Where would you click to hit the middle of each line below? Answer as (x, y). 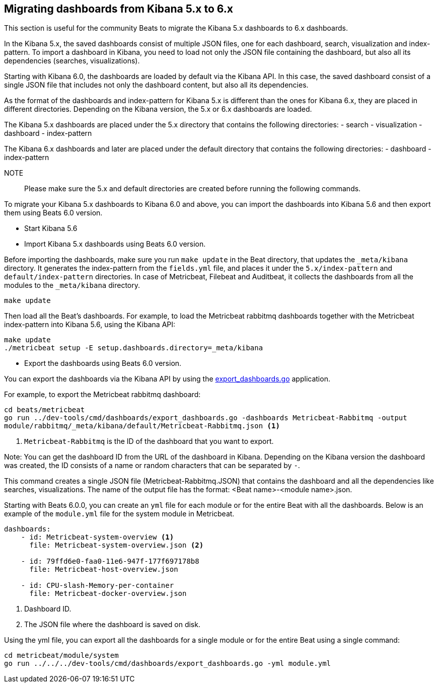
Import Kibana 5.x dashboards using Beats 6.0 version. (115, 244)
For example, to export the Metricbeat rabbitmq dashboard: (102, 395)
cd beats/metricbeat (45, 410)
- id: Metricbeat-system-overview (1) (97, 537)
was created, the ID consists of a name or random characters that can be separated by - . (152, 466)
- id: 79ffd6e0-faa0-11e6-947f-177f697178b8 (110, 561)
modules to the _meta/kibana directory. (72, 285)
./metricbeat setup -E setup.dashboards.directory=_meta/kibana (134, 348)
